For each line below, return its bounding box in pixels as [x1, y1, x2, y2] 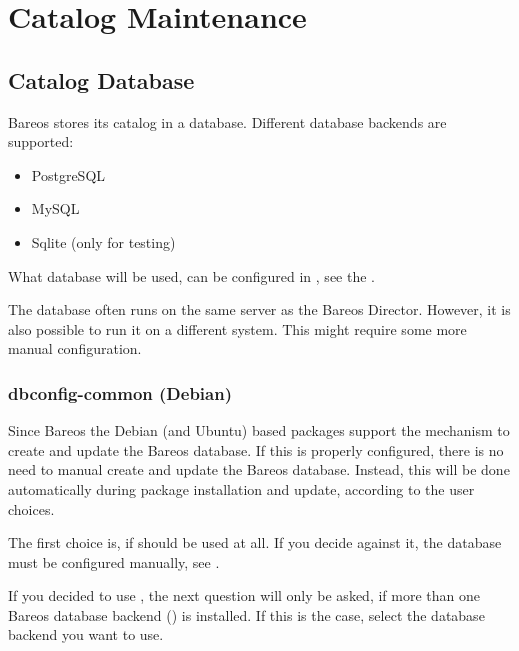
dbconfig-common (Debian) [8, 380, 232, 405]
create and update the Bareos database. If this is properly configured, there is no [8, 439, 504, 460]
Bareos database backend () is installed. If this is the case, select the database [8, 604, 485, 625]
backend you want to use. [8, 624, 164, 645]
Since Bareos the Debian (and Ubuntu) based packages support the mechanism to [8, 420, 510, 441]
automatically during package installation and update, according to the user [8, 478, 475, 499]
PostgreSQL [31, 164, 106, 185]
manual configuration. [8, 338, 142, 359]
